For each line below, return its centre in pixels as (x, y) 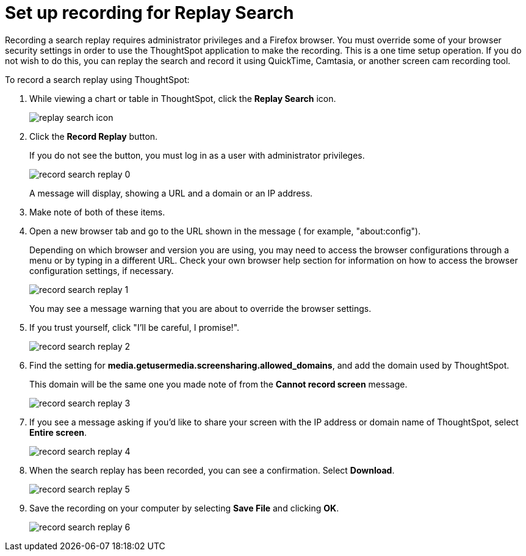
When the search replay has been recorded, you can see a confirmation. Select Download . (212, 470)
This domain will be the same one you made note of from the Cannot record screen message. (218, 384)
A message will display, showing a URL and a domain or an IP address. (171, 193)
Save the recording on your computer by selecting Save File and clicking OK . (184, 508)
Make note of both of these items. (97, 212)
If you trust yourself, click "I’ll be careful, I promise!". (135, 327)
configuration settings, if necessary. (102, 270)
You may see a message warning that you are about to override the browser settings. (200, 308)
